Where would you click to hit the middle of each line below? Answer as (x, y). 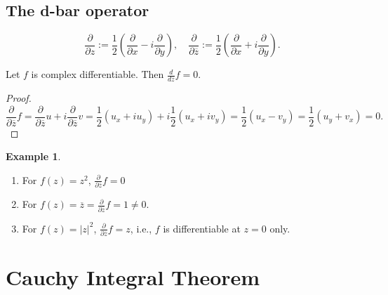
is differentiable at (202, 228)
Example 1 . (33, 156)
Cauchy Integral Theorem (133, 277)
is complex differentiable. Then (98, 74)
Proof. (19, 98)
